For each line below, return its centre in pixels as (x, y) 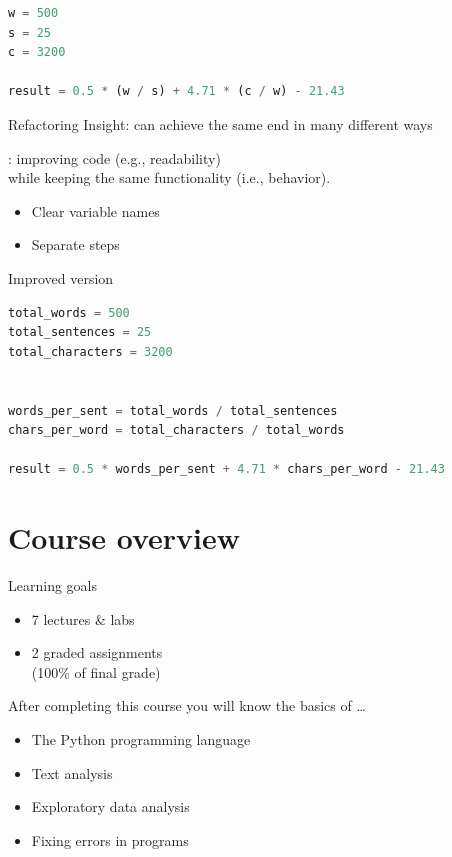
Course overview (124, 537)
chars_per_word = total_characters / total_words (176, 430)
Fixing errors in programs (110, 839)
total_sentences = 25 (80, 332)
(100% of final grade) (96, 671)
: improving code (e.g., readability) (114, 157)
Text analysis (72, 772)
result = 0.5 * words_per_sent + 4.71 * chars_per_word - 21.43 (226, 469)
